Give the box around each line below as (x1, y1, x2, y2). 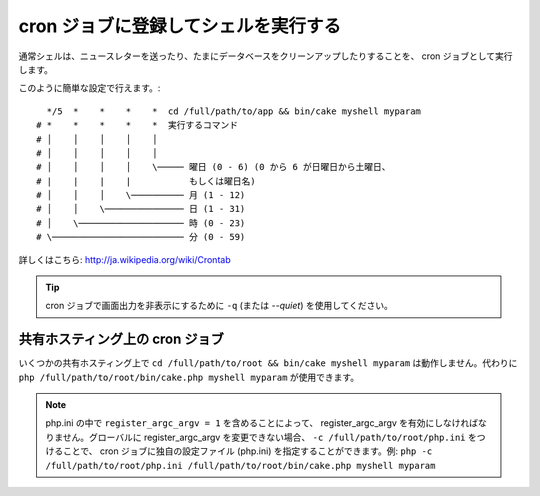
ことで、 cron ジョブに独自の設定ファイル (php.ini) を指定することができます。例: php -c (62, 445, 433, 457)
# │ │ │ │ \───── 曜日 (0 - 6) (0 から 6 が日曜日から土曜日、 (36, 161, 391, 173)
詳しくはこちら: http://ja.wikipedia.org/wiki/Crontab (18, 253, 231, 265)
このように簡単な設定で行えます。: (18, 82, 161, 94)
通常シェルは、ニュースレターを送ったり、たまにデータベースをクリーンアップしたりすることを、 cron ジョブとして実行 (18, 50, 514, 62)
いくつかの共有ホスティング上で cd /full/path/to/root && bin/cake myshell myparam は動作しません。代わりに (18, 357, 518, 369)
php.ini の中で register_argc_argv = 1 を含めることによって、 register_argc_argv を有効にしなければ (45, 417, 479, 429)
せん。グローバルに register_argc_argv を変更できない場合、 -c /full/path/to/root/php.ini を (62, 431, 477, 443)
